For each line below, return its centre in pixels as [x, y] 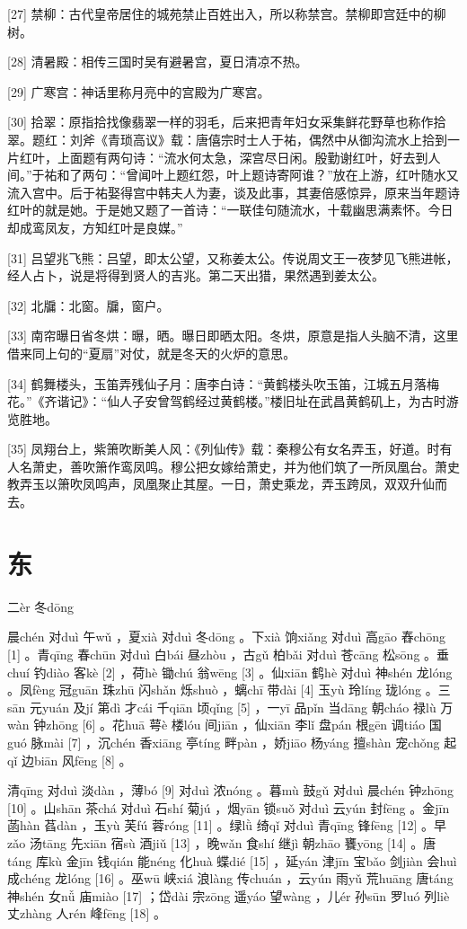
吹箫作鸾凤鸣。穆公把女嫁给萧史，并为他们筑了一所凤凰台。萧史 [271, 466]
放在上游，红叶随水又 [396, 175]
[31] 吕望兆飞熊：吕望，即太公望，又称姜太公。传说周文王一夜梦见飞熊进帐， [233, 257]
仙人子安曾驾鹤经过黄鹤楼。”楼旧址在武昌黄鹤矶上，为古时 [277, 401]
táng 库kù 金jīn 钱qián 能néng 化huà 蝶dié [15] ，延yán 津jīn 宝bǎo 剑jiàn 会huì [232, 860]
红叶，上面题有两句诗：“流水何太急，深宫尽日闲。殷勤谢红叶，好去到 [224, 157]
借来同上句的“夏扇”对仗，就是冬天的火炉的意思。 [152, 353]
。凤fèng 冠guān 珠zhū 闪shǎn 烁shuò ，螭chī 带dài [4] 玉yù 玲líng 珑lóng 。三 [229, 690]
